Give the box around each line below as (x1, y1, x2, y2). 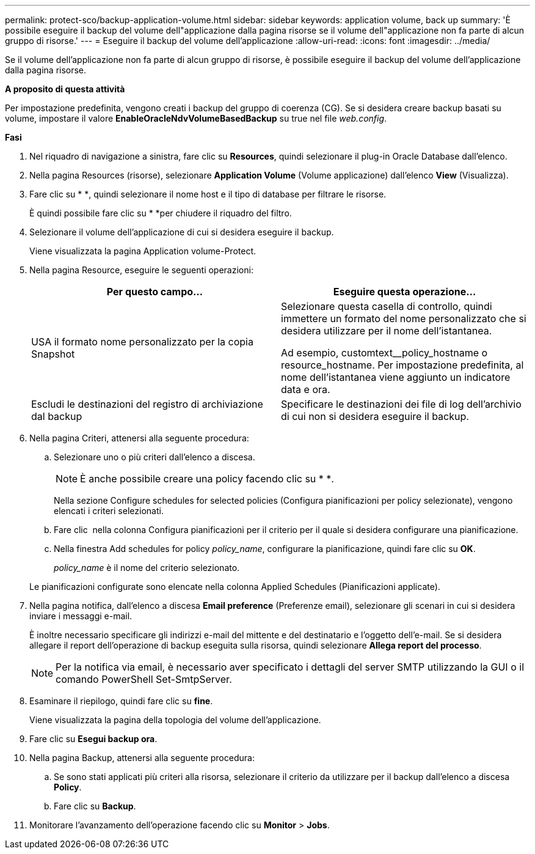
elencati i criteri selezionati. (54, 506, 164, 516)
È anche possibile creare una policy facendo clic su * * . (80, 473, 334, 485)
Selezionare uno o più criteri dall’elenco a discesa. (54, 452, 255, 462)
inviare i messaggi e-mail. (29, 611, 133, 621)
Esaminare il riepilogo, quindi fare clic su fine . (29, 696, 213, 706)
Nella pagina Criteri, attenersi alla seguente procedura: (29, 433, 249, 443)
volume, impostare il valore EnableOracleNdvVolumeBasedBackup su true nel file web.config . (5, 113, 387, 123)
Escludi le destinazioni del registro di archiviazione (31, 398, 263, 410)
